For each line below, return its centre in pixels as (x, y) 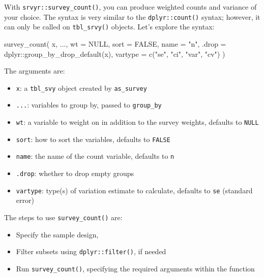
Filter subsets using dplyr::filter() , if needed (91, 251)
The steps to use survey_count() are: (63, 217)
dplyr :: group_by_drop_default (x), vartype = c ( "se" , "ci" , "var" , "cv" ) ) (115, 54)
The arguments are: (35, 71)
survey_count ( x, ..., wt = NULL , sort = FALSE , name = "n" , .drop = (115, 43)
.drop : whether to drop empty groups (75, 173)
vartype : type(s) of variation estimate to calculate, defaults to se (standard (134, 190)
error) (25, 200)
